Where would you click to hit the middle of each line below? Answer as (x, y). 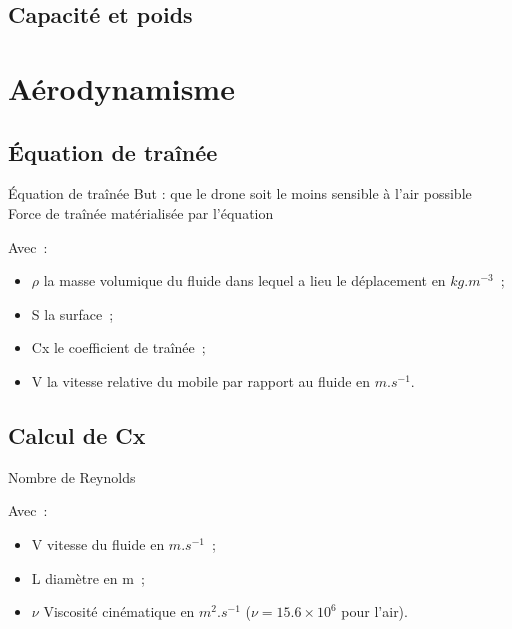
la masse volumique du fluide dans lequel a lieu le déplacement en (244, 280)
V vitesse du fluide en (98, 543)
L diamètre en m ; (88, 577)
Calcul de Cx (77, 434)
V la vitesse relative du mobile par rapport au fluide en (201, 380)
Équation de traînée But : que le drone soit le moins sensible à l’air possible (240, 193)
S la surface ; (72, 313)
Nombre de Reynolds (72, 476)
